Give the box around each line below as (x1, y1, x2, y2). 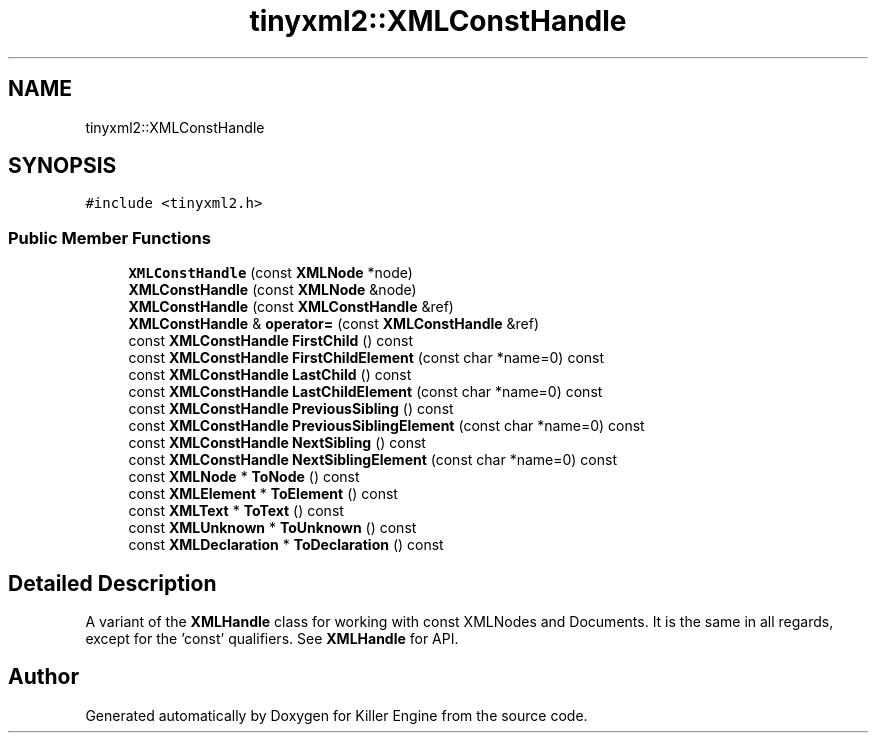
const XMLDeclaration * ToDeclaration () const (128, 536, 444, 554)
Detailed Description (8, 570, 217, 596)
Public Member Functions (8, 227, 211, 248)
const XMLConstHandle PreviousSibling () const (128, 400, 454, 418)
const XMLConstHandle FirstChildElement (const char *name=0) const (128, 349, 605, 367)
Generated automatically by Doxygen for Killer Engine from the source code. (85, 706, 588, 724)
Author (8, 664, 79, 690)
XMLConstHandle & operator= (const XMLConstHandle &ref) (128, 315, 540, 333)
